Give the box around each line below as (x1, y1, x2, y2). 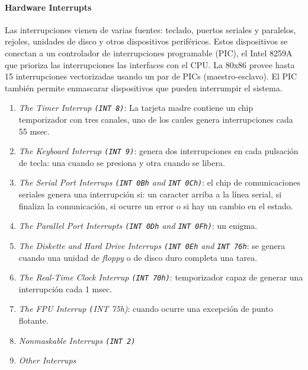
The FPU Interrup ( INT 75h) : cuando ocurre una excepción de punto (18, 302, 273, 315)
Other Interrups (18, 354, 76, 366)
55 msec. (18, 125, 50, 137)
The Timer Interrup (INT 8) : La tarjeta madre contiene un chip (18, 101, 254, 114)
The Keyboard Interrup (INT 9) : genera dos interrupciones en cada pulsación (18, 145, 299, 157)
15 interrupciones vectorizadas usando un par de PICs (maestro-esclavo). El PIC (5, 70, 297, 82)
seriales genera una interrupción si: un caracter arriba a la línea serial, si (18, 188, 282, 200)
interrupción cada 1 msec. (18, 282, 113, 295)
